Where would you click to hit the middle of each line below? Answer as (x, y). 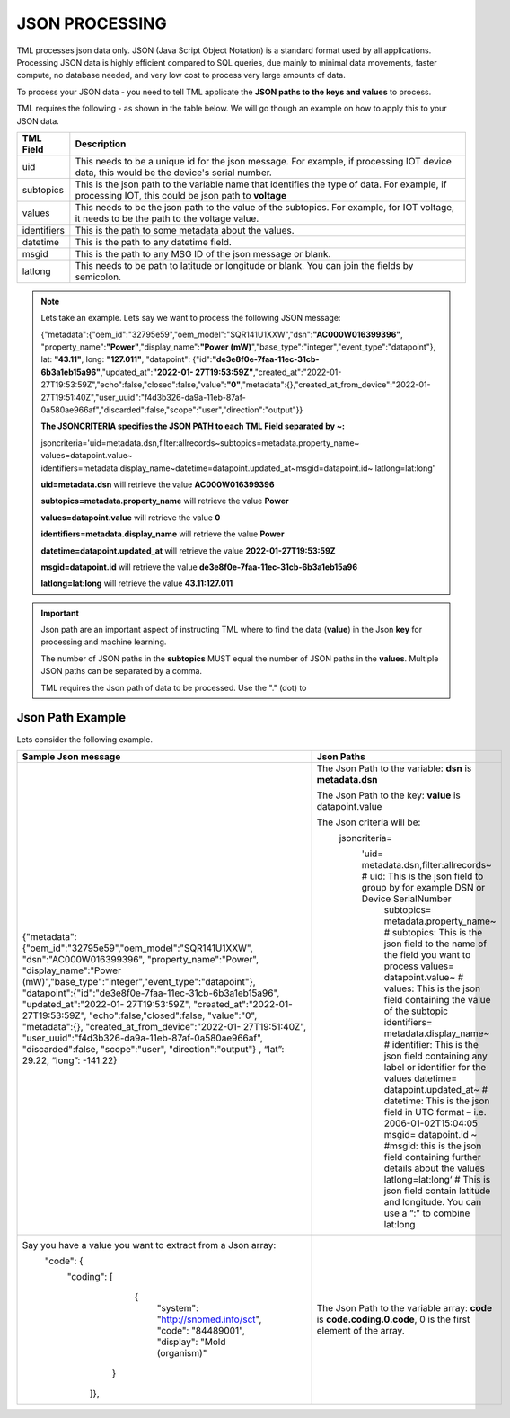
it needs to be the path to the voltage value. (167, 218)
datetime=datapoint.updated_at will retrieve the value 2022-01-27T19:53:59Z (188, 550)
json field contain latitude (437, 1191)
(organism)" (182, 1352)
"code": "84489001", (201, 1330)
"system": (178, 1307)
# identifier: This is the (431, 1044)
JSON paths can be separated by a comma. (121, 671)
